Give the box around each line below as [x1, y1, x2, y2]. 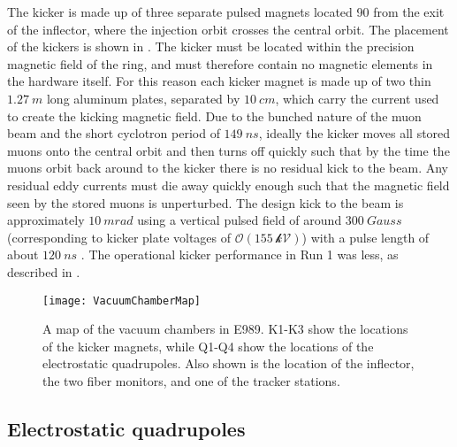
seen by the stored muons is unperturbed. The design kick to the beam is [7, 193, 404, 212]
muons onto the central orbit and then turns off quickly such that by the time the [7, 141, 450, 159]
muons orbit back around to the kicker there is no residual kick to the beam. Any [7, 158, 448, 177]
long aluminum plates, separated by [46, 89, 240, 107]
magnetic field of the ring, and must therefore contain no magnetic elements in [7, 54, 433, 73]
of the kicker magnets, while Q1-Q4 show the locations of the [42, 336, 374, 355]
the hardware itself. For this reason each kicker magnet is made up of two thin [7, 72, 431, 90]
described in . [7, 262, 80, 281]
